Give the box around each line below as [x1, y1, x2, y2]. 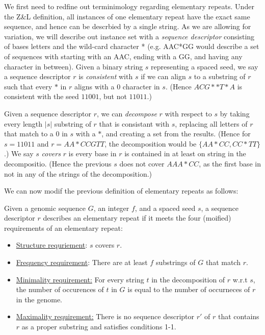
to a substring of [194, 71, 246, 82]
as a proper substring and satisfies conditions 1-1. [21, 321, 176, 332]
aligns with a [74, 81, 115, 91]
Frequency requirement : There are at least [16, 257, 148, 268]
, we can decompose [97, 108, 157, 118]
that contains [218, 311, 259, 322]
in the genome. [16, 294, 63, 304]
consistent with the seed [4, 91, 79, 102]
